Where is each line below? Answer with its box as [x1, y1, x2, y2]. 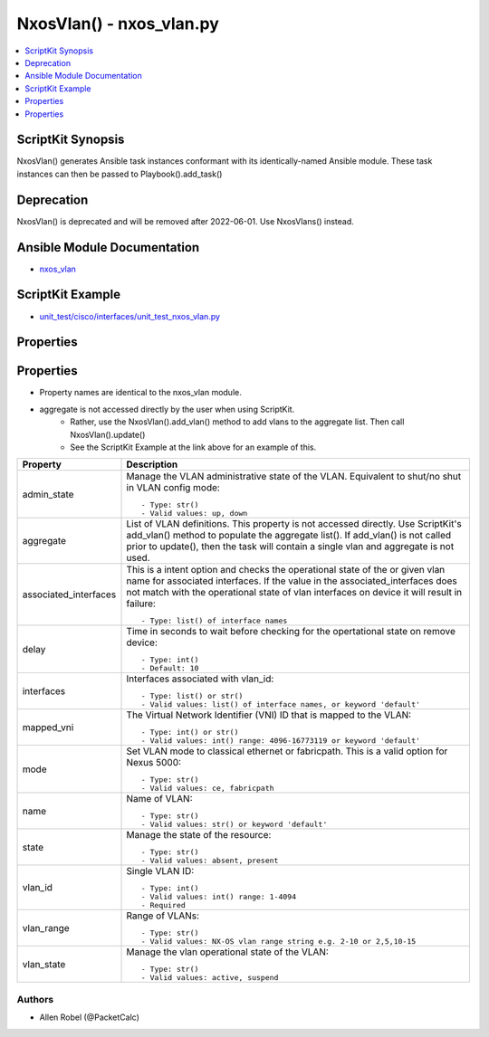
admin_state [22, 488, 74, 500]
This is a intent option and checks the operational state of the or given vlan [126, 564, 446, 576]
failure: [126, 597, 156, 610]
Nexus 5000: [126, 756, 181, 769]
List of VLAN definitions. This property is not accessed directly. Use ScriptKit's [126, 518, 462, 530]
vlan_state [22, 957, 66, 970]
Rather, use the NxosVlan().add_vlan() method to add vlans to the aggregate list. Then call [70, 416, 405, 427]
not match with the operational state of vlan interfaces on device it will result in [126, 586, 462, 599]
